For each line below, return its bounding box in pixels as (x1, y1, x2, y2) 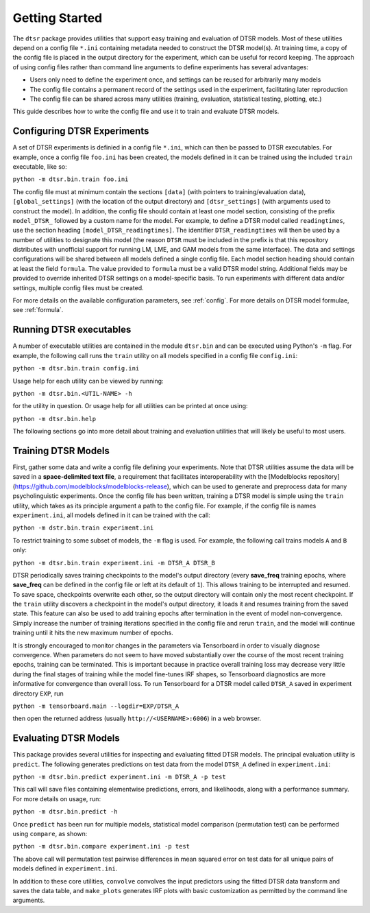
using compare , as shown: (12, 830, 88, 838)
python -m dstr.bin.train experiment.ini (12, 524, 154, 532)
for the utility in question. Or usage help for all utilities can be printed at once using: (12, 402, 248, 410)
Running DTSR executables (12, 324, 132, 335)
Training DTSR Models (12, 444, 110, 456)
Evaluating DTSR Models (12, 733, 120, 744)
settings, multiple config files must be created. (12, 283, 144, 292)
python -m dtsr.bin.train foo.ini (12, 176, 129, 183)
